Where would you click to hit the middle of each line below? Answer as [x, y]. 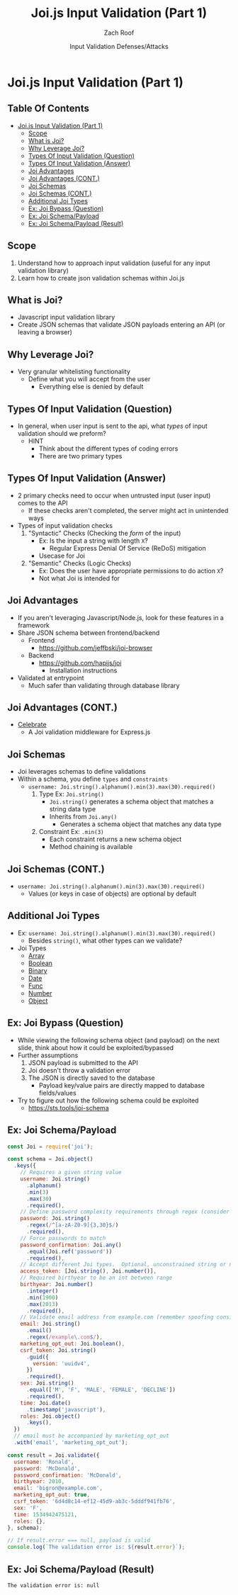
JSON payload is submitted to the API [83, 1063]
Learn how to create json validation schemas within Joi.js [101, 278]
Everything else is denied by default [91, 387]
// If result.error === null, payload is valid [79, 1540]
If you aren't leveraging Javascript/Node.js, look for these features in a [121, 617]
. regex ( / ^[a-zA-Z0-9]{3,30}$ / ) [72, 1225]
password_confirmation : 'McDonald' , [68, 1475]
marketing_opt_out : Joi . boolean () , [73, 1343]
